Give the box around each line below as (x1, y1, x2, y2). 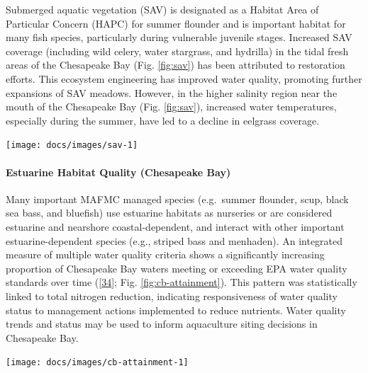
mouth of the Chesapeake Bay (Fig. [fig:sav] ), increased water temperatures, (6, 99, 337, 114)
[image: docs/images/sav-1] (6, 140, 138, 151)
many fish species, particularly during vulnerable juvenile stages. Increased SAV (6, 30, 352, 45)
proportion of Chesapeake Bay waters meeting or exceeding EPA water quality (6, 260, 347, 275)
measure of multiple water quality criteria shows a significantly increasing (6, 247, 325, 262)
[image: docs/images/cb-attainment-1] (6, 357, 189, 368)
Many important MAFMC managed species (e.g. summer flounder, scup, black (6, 191, 349, 206)
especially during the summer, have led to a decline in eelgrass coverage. (6, 113, 320, 127)
